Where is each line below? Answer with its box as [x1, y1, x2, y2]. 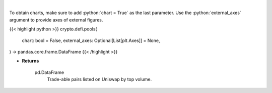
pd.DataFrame [34, 69, 64, 75]
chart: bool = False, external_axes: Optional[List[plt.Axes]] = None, [22, 37, 160, 43]
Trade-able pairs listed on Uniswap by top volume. [47, 76, 152, 82]
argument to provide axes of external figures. [9, 16, 103, 22]
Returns [22, 58, 39, 64]
